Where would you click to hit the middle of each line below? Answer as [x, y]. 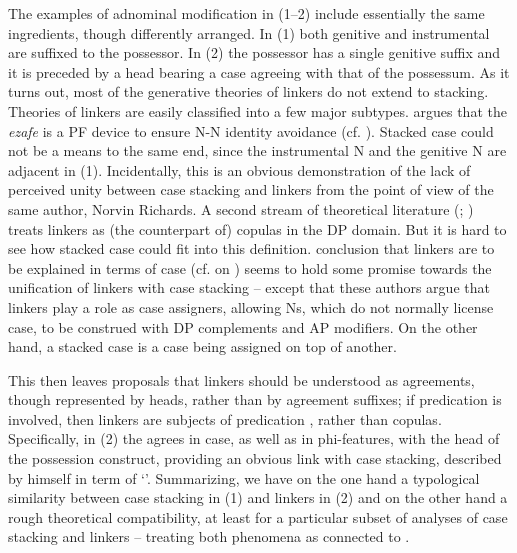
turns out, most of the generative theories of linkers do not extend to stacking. [248, 91]
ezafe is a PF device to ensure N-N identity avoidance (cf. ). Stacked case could [251, 130]
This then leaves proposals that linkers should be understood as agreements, [241, 379]
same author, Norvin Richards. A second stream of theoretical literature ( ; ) [241, 208]
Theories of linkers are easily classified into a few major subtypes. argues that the [257, 110]
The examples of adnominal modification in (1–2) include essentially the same [246, 13]
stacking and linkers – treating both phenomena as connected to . [209, 536]
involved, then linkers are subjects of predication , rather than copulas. [225, 418]
